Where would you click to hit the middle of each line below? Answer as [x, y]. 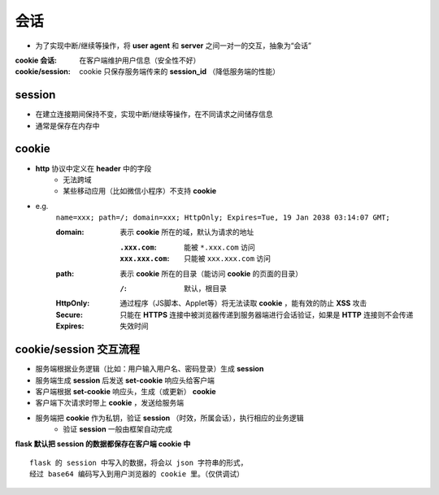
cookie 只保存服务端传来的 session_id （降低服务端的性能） [180, 72]
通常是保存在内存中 [67, 125]
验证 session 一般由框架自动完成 [117, 429]
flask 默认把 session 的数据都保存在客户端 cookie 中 [103, 444]
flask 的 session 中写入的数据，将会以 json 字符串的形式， [139, 462]
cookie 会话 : [36, 60]
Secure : [69, 315]
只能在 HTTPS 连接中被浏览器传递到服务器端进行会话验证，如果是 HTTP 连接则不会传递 [267, 315]
